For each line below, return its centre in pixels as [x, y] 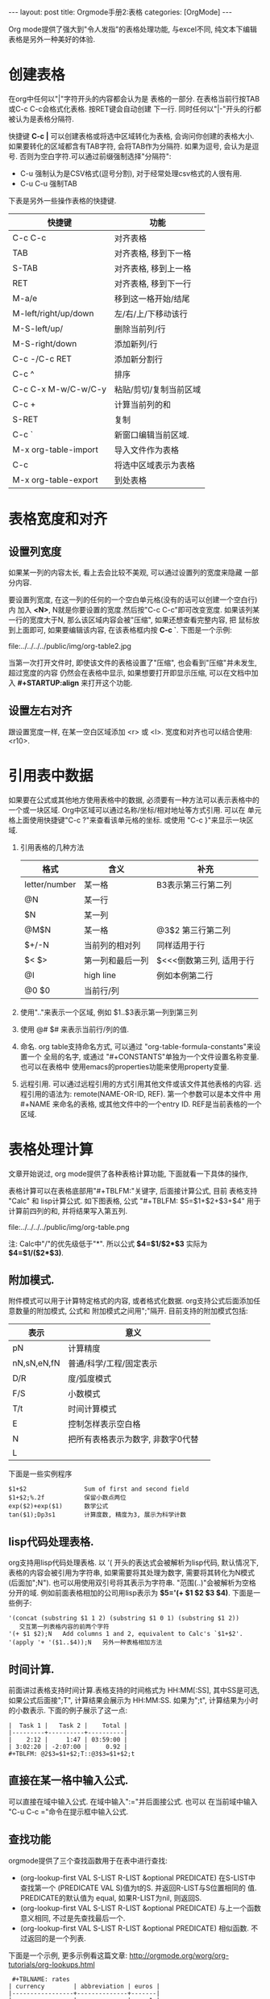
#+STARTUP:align [48, 683]
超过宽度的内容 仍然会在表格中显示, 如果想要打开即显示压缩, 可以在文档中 [130, 672]
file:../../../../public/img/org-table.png [69, 1227]
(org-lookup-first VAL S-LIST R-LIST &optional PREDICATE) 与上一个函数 [141, 1908]
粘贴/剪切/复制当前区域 [158, 389]
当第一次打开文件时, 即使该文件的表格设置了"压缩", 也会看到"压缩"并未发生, [133, 663]
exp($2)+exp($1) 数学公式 [58, 1507]
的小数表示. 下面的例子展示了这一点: [68, 1710]
